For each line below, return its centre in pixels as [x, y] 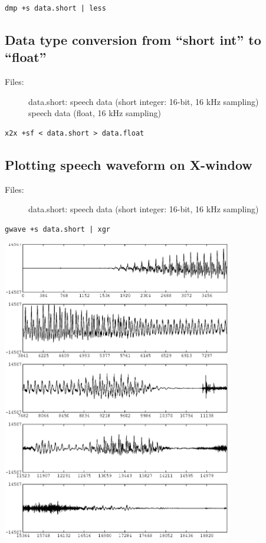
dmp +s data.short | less [55, 8]
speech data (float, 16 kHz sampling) [95, 113]
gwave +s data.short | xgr [58, 229]
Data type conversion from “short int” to [133, 39]
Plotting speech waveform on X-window [129, 164]
